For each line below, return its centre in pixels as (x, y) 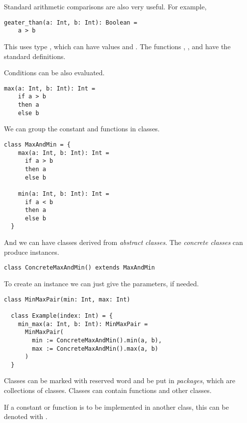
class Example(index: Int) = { (62, 316)
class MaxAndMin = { (37, 144)
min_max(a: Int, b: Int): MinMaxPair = (83, 324)
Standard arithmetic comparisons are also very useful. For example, (105, 6)
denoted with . (26, 416)
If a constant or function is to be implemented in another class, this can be (116, 407)
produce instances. (32, 252)
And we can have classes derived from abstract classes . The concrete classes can (123, 242)
